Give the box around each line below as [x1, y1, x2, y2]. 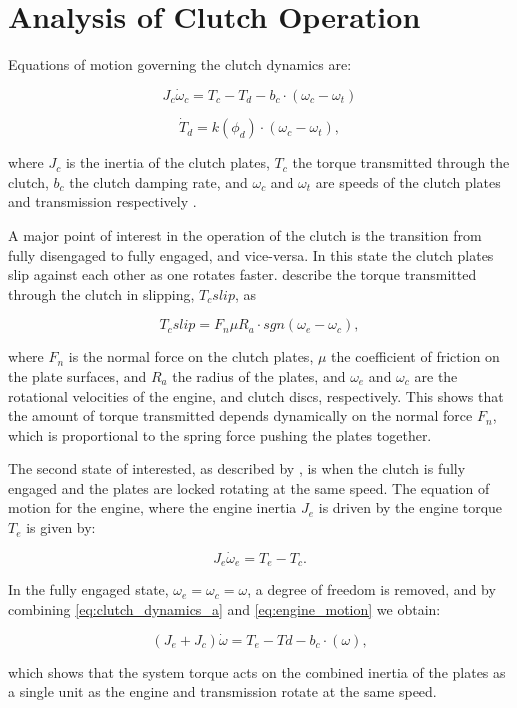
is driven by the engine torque [318, 497, 503, 518]
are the [414, 365, 458, 386]
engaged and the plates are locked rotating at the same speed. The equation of [8, 477, 490, 498]
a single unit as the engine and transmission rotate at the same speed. [8, 681, 437, 702]
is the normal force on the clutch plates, [68, 346, 314, 367]
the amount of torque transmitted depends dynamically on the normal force [8, 405, 473, 426]
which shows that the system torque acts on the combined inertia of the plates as [8, 661, 506, 682]
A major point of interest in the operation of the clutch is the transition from [8, 224, 482, 245]
